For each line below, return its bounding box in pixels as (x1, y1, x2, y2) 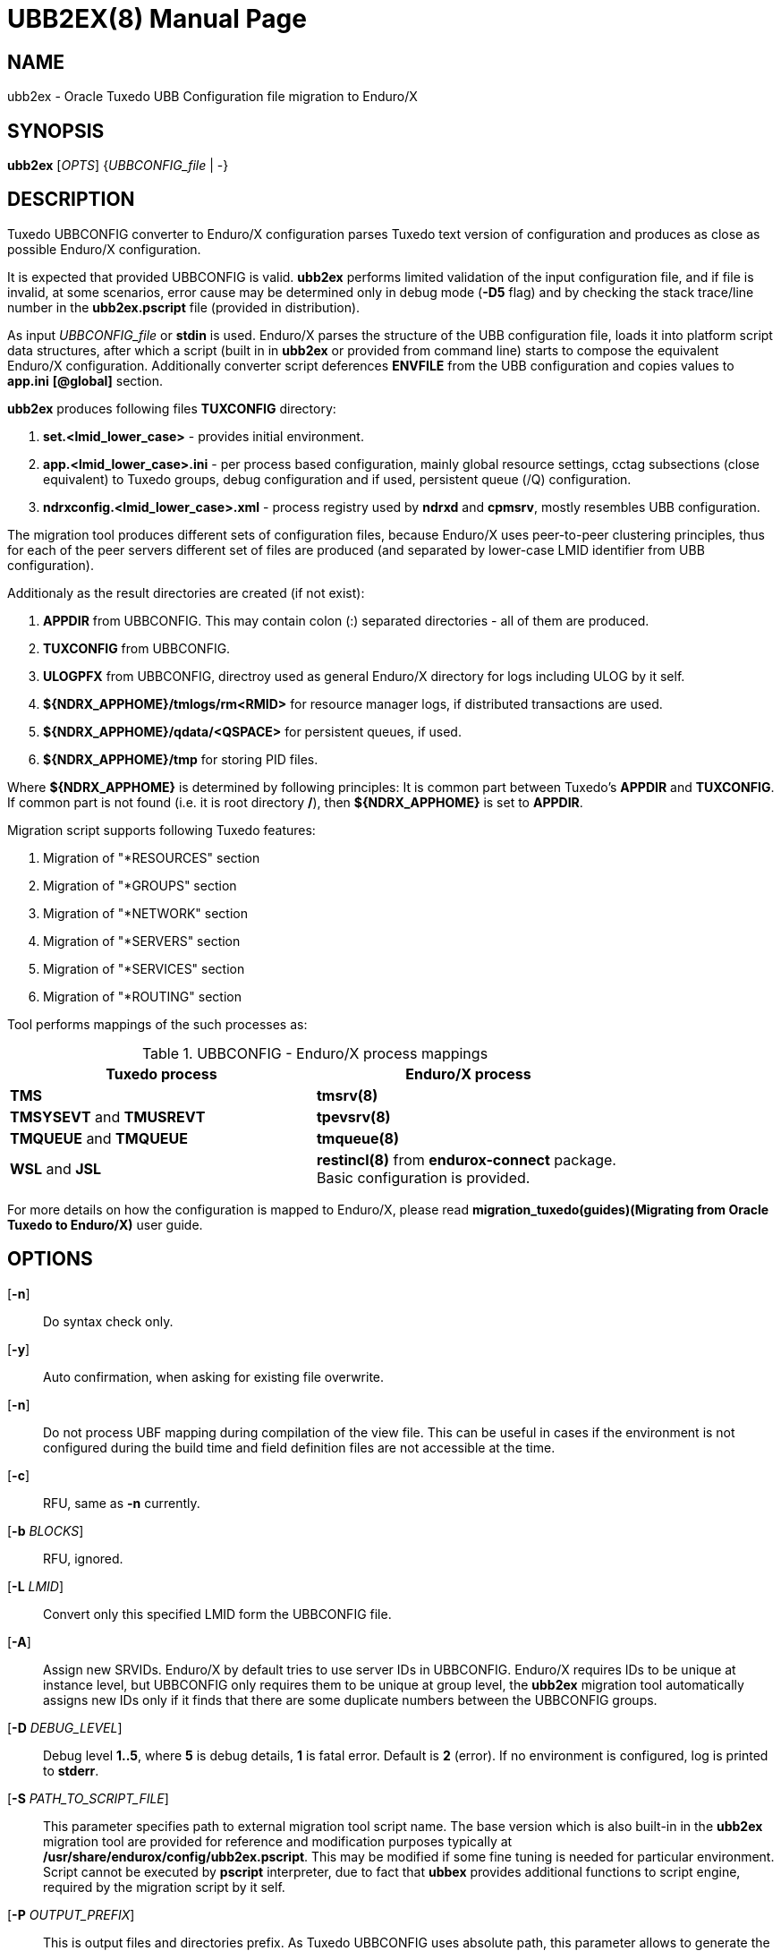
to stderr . (43, 1762, 99, 1778)
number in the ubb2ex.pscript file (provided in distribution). (7, 299, 361, 315)
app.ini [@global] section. (7, 372, 164, 388)
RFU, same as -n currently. (43, 1495, 200, 1511)
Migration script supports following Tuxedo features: (7, 822, 316, 838)
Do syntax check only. (43, 1313, 174, 1329)
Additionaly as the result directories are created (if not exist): (7, 584, 365, 601)
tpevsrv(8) (317, 1107, 391, 1126)
